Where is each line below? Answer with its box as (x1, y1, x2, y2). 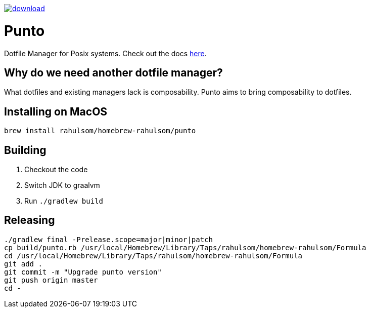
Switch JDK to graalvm (24, 181, 100, 190)
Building (4, 143, 47, 157)
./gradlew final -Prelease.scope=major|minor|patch (4, 235, 213, 244)
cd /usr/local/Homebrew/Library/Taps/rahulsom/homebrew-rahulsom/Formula (4, 251, 303, 260)
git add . (4, 259, 42, 268)
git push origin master (4, 276, 98, 284)
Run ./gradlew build (24, 197, 103, 206)
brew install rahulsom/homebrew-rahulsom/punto (4, 127, 196, 135)
